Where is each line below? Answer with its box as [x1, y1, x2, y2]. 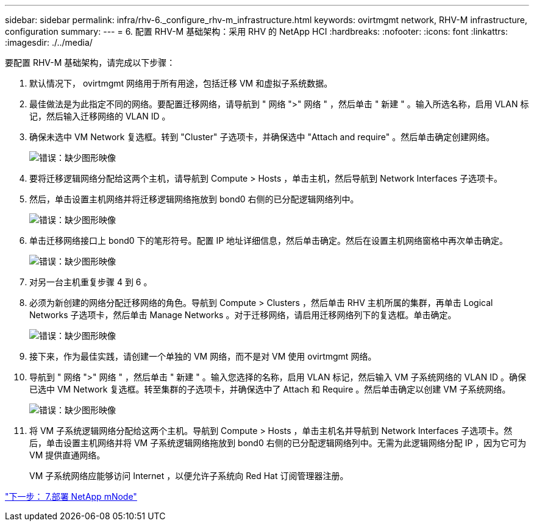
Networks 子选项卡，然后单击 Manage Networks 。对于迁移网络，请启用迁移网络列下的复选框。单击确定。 [29, 310, 457, 320]
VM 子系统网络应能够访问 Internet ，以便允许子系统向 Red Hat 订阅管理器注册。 [29, 471, 349, 481]
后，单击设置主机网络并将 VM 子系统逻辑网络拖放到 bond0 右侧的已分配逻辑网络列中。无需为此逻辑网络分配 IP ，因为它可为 [29, 438, 527, 448]
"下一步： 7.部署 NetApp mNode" [5, 491, 137, 502]
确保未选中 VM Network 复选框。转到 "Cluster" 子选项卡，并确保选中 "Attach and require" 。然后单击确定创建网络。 [29, 132, 495, 142]
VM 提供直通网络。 [29, 450, 105, 460]
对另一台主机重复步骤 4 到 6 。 [29, 277, 152, 287]
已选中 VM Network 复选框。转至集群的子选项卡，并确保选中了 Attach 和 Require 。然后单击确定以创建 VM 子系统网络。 [29, 384, 511, 394]
